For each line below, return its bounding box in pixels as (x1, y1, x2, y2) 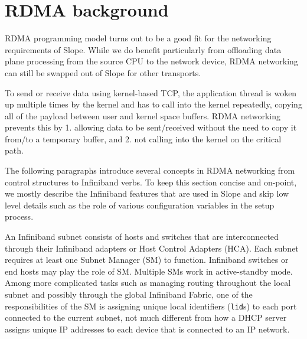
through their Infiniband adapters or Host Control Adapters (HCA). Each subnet (5, 242, 299, 254)
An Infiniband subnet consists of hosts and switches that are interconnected (5, 230, 279, 243)
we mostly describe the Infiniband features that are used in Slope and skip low (5, 187, 289, 200)
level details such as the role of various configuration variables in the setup (5, 198, 275, 211)
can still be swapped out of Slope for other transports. (5, 66, 201, 79)
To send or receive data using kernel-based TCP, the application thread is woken (5, 86, 297, 99)
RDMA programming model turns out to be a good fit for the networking (5, 32, 272, 44)
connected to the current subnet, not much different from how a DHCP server (5, 311, 287, 324)
